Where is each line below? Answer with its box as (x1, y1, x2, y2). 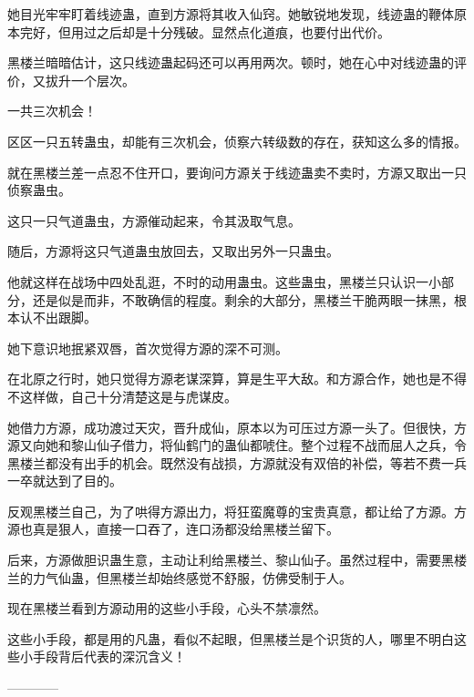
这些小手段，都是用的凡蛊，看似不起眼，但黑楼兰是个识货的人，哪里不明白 (7, 629, 454, 648)
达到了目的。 (45, 471, 122, 490)
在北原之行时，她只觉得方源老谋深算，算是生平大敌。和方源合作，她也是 (7, 369, 441, 388)
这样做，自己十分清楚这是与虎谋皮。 (19, 386, 237, 405)
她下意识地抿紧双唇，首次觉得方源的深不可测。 (7, 338, 288, 357)
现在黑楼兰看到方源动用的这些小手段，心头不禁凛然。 (7, 599, 326, 618)
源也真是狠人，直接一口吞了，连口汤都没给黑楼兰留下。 (7, 519, 339, 538)
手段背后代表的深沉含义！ (32, 647, 186, 666)
